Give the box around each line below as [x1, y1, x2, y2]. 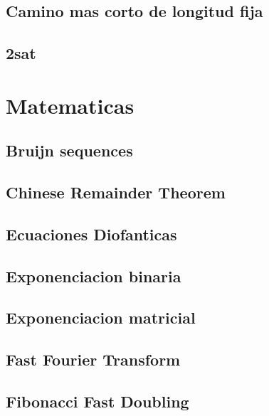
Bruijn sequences [6, 139, 133, 161]
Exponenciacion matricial [6, 306, 196, 329]
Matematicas [6, 90, 134, 119]
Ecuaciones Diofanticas [6, 223, 177, 245]
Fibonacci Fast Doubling [6, 390, 189, 412]
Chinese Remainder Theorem [6, 181, 226, 203]
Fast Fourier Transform [6, 348, 181, 370]
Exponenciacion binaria [6, 265, 181, 287]
